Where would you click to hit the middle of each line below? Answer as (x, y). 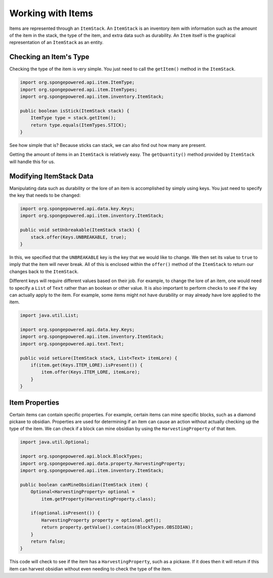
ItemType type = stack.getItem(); (73, 118)
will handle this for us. (32, 162)
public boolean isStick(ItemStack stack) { (75, 111)
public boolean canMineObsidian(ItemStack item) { (84, 485)
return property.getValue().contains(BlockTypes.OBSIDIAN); (117, 527)
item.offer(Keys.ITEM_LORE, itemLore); (90, 372)
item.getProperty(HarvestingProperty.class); (99, 499)
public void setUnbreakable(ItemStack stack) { (80, 230)
